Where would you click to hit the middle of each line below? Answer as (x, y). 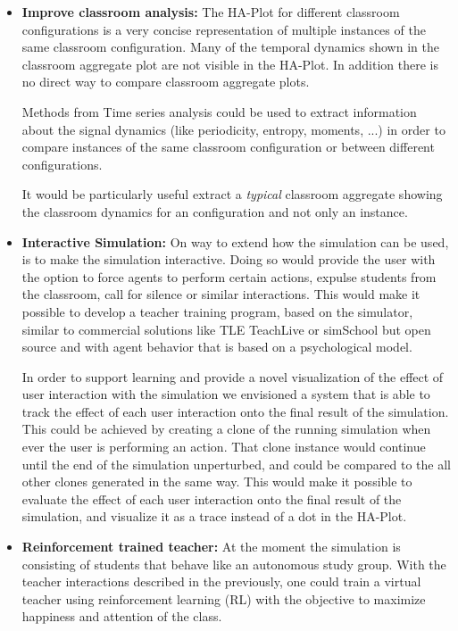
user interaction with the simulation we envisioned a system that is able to (226, 394)
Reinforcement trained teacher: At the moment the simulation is (211, 547)
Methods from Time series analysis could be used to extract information (219, 111)
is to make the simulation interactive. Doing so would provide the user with (229, 259)
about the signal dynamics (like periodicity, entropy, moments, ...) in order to (233, 129)
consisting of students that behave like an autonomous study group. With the (234, 564)
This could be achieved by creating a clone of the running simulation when (226, 429)
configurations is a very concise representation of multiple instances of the (224, 29)
